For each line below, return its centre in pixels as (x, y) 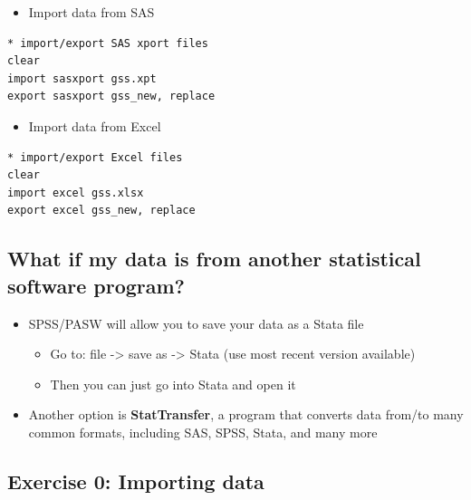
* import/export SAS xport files (108, 43)
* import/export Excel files (95, 157)
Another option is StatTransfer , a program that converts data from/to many (246, 414)
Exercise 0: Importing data (136, 481)
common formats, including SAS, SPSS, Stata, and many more (203, 432)
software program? (96, 285)
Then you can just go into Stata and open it (173, 384)
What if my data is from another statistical (214, 259)
